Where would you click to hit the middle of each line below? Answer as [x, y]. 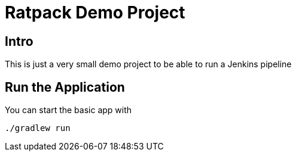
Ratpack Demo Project [95, 13]
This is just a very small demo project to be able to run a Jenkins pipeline [148, 64]
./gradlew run [38, 128]
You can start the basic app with [68, 110]
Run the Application [65, 87]
